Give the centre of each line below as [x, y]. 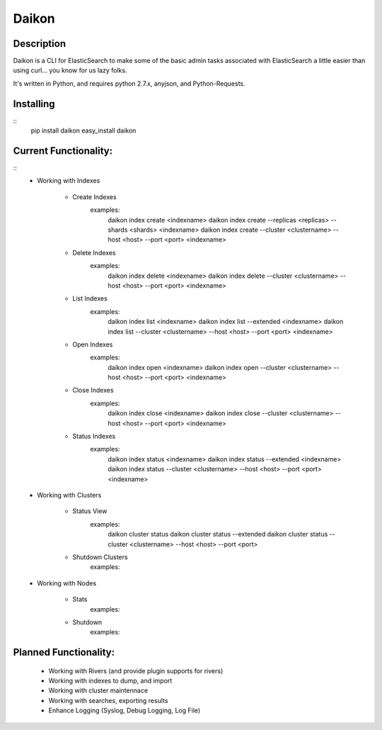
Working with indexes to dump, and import [110, 681]
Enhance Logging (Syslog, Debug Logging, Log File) [125, 711]
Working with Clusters [69, 495]
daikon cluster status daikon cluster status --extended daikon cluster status [218, 534]
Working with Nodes [67, 583]
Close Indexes [93, 391]
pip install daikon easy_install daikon [83, 130]
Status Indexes [94, 437]
